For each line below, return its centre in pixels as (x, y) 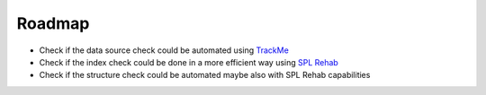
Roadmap (53, 23)
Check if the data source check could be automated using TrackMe (164, 50)
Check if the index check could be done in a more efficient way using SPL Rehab (189, 62)
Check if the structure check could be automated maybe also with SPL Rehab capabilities (205, 75)
